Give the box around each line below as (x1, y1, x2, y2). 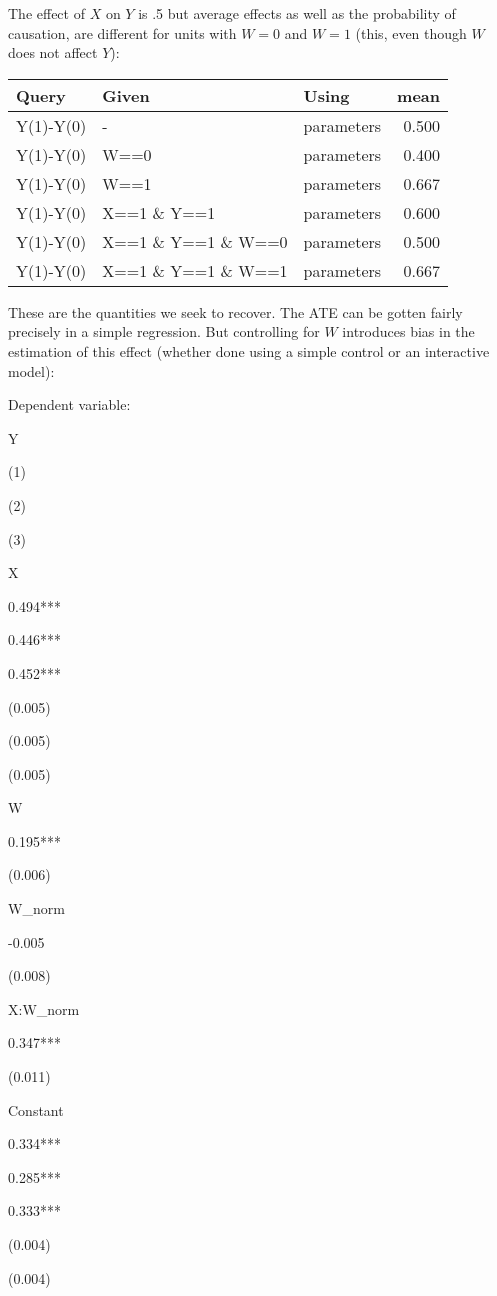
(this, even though (355, 22, 467, 43)
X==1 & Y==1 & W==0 (102, 229, 288, 253)
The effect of (8, 3, 85, 23)
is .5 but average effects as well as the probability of (138, 3, 456, 23)
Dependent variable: (8, 394, 131, 415)
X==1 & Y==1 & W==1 (102, 258, 288, 282)
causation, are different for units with (8, 22, 237, 43)
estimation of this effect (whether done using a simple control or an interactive (8, 340, 490, 361)
